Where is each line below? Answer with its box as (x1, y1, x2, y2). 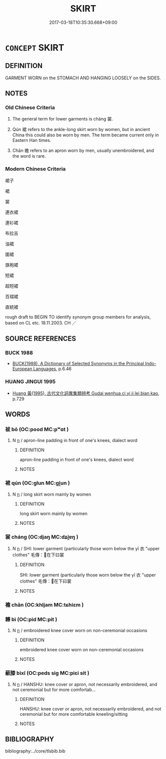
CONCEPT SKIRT (5, 42, 64, 53)
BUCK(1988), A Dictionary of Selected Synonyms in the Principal (12, 361, 145, 367)
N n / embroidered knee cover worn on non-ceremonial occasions (12, 628, 148, 633)
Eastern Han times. (12, 137, 52, 143)
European (12, 366, 32, 372)
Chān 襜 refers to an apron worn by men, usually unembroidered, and (12, 147, 155, 154)
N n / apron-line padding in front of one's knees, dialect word (12, 438, 138, 443)
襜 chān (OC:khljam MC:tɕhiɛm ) (5, 601, 84, 608)
